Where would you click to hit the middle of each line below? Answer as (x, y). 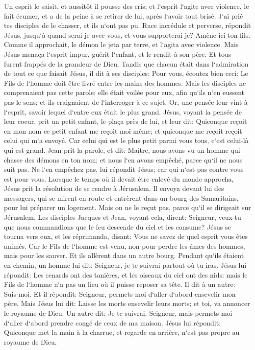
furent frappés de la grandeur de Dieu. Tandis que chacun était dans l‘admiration (126, 63)
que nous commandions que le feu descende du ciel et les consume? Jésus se (117, 226)
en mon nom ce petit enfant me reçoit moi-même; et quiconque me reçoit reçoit (123, 130)
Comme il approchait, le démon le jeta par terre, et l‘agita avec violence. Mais (121, 44)
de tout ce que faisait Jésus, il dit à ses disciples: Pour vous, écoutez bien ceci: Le (126, 73)
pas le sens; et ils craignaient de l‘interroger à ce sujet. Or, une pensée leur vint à (126, 102)
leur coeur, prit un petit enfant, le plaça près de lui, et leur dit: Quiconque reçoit (126, 121)
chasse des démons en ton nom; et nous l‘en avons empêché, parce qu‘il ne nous (123, 159)
